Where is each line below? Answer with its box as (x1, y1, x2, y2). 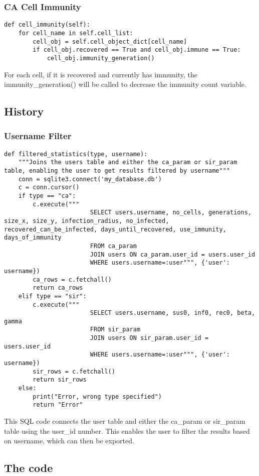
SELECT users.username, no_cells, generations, (90, 209, 251, 216)
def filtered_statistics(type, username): (4, 150, 148, 158)
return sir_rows (33, 376, 87, 384)
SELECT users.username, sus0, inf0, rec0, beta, (90, 309, 255, 317)
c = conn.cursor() (18, 184, 80, 191)
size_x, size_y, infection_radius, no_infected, (4, 217, 169, 224)
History (4, 103, 44, 119)
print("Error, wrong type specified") (33, 393, 162, 400)
